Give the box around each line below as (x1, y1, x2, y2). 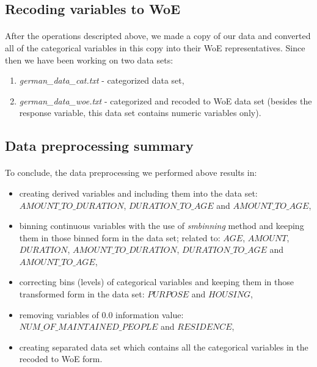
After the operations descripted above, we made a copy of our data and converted (5, 29, 311, 42)
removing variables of (19, 308, 99, 321)
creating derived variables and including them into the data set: (19, 186, 258, 199)
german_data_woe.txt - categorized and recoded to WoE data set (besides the (19, 94, 312, 107)
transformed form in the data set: (19, 288, 145, 300)
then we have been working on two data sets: (5, 53, 173, 66)
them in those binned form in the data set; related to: (19, 231, 220, 244)
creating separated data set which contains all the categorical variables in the (19, 340, 308, 353)
